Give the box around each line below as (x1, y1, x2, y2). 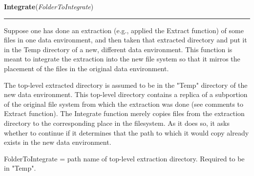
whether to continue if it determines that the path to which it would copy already (4, 127, 249, 137)
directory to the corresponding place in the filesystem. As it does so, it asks (4, 117, 230, 128)
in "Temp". (4, 163, 36, 173)
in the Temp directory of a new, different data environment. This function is (4, 44, 233, 54)
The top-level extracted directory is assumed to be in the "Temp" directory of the (4, 79, 248, 90)
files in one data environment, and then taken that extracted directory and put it (4, 35, 247, 45)
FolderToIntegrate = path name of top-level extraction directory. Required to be (4, 153, 245, 163)
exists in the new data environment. (4, 137, 111, 147)
